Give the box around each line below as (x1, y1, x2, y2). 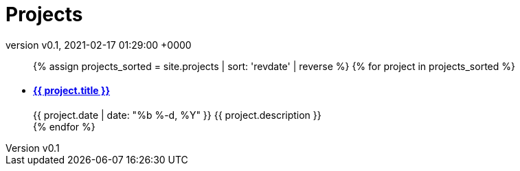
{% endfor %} (33, 120, 95, 133)
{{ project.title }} (33, 84, 111, 97)
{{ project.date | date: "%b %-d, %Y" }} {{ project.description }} (33, 109, 321, 121)
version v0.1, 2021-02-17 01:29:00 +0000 (5, 38, 192, 51)
